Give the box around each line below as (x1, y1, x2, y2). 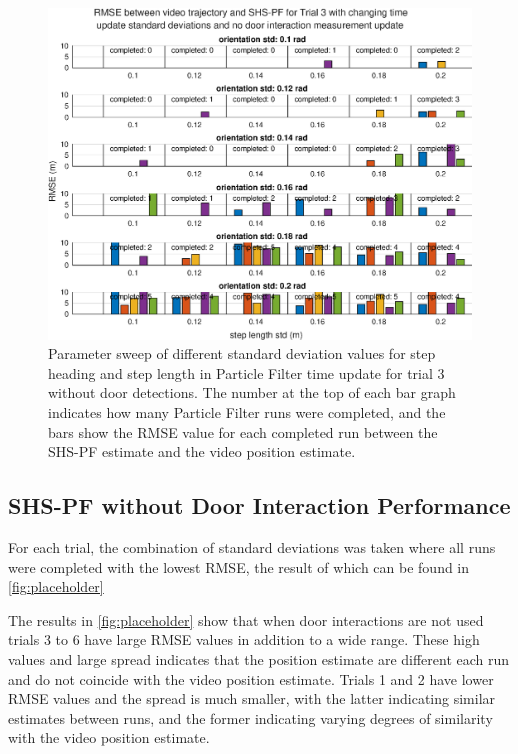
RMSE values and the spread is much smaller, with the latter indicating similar (8, 688, 496, 709)
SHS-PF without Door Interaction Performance (8, 490, 511, 521)
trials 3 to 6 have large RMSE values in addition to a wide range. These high (8, 629, 480, 650)
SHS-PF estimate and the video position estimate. (48, 441, 356, 462)
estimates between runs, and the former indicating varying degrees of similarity (8, 707, 493, 728)
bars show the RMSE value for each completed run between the (48, 421, 438, 442)
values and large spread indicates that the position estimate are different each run (8, 648, 510, 669)
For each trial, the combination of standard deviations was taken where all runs (8, 537, 496, 558)
